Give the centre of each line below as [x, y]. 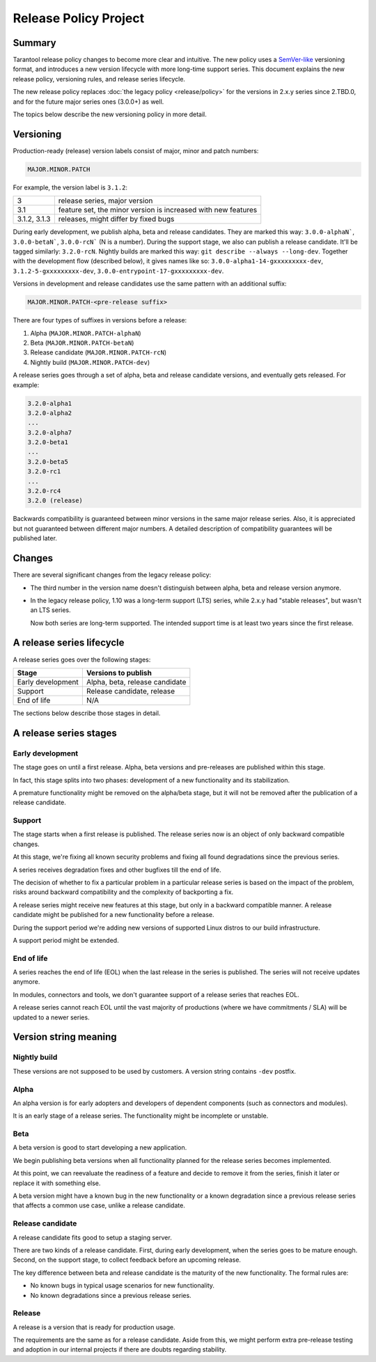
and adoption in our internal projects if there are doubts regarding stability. [120, 1349]
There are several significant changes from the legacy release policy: [112, 575]
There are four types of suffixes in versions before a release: [100, 320]
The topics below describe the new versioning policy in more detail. [110, 114]
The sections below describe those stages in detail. [87, 713]
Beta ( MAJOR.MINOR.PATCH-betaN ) [82, 343]
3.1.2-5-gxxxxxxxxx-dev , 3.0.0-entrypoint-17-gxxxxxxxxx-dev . [118, 271]
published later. [35, 538]
